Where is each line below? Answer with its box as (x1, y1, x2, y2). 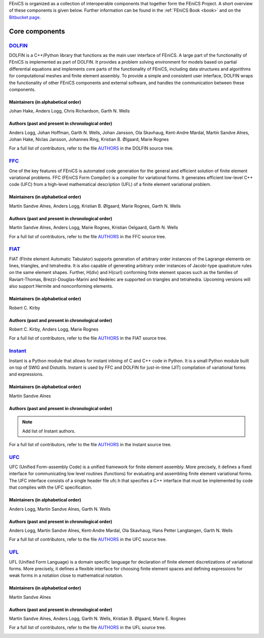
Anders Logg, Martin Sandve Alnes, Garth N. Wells (9, 506, 111, 512)
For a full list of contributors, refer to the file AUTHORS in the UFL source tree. (9, 624, 166, 631)
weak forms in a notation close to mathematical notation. (9, 572, 123, 578)
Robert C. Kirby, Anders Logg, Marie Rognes (9, 326, 99, 332)
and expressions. (9, 371, 44, 377)
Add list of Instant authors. (22, 428, 76, 434)
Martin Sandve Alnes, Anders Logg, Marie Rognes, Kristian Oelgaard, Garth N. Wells (9, 225, 178, 230)
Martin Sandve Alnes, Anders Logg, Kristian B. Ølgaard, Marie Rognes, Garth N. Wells (9, 203, 181, 209)
